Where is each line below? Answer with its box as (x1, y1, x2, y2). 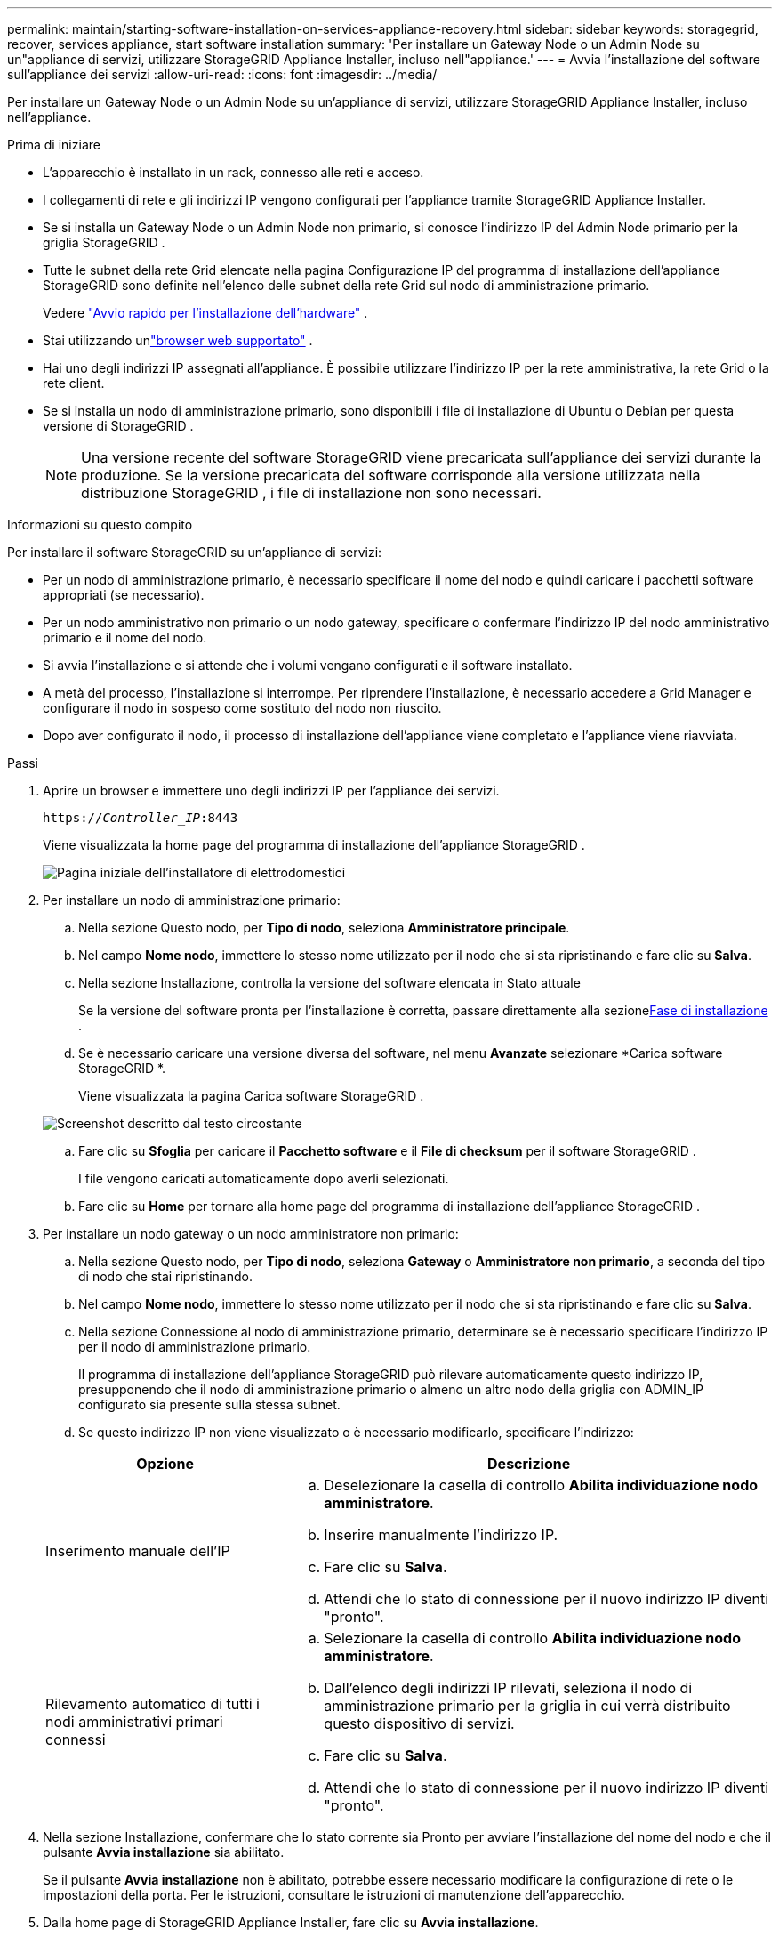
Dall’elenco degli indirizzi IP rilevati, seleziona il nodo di (324, 1679, 693, 1697)
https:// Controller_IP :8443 (43, 811, 238, 825)
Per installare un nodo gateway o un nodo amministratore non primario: (43, 1226, 459, 1241)
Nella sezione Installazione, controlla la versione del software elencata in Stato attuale (78, 975, 581, 990)
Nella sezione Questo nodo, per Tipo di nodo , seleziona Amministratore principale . (78, 920, 570, 935)
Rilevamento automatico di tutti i (45, 1695, 260, 1713)
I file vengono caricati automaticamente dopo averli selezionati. (78, 1171, 449, 1186)
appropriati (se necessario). (43, 587, 205, 602)
